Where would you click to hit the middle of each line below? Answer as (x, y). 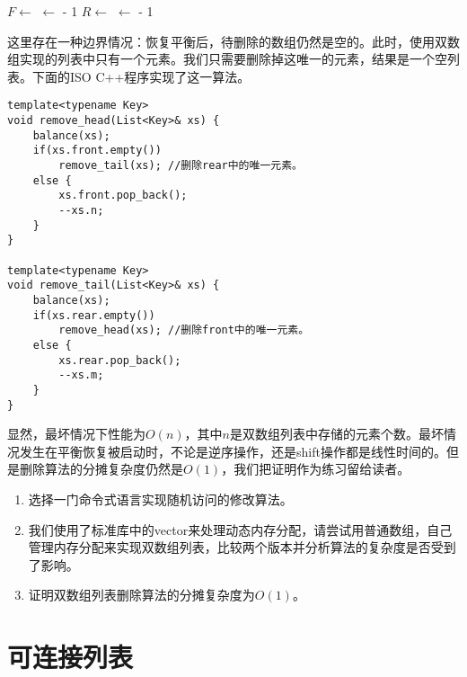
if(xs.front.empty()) (97, 151)
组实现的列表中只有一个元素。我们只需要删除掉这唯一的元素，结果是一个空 (227, 59)
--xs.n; (81, 210)
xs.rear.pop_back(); (120, 360)
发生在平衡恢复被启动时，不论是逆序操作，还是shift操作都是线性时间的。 (233, 451)
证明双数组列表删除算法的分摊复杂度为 (141, 595)
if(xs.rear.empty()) (94, 315)
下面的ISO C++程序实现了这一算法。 (141, 76)
